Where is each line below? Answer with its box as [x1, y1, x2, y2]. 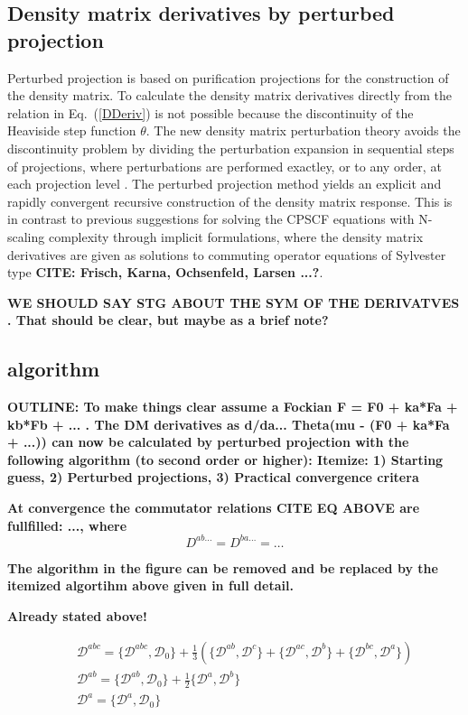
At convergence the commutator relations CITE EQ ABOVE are [7, 498, 420, 517]
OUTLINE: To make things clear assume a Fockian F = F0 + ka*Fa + [7, 397, 458, 416]
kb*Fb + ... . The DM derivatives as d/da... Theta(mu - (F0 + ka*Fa [7, 414, 450, 433]
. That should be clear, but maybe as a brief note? [7, 311, 329, 330]
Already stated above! [7, 606, 147, 625]
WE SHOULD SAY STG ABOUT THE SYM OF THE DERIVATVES [7, 292, 460, 311]
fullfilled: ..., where [7, 515, 127, 534]
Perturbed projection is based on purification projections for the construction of [7, 68, 449, 87]
